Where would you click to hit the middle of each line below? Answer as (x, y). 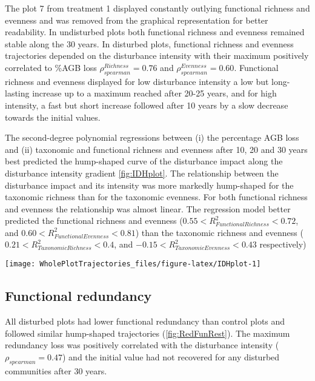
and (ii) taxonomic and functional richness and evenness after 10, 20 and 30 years (156, 149)
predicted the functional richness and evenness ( (94, 221)
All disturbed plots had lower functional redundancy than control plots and (145, 321)
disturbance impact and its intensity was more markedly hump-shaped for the (149, 185)
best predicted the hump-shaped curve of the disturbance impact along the (144, 161)
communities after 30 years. (56, 370)
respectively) (283, 244)
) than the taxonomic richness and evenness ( (219, 232)
